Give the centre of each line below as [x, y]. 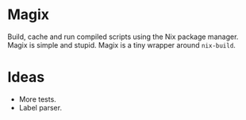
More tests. [37, 99]
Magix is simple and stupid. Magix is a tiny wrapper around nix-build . [121, 45]
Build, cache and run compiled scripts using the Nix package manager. [123, 37]
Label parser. [40, 107]
